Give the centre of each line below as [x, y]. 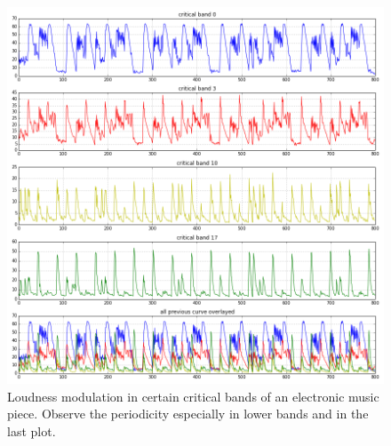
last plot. [32, 430]
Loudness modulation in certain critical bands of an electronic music [193, 396]
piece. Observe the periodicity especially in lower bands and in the [188, 414]
